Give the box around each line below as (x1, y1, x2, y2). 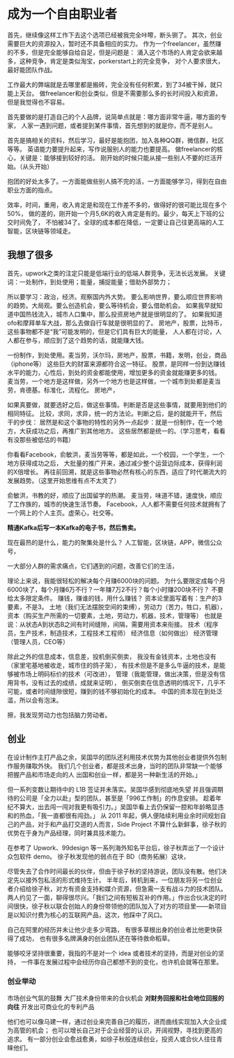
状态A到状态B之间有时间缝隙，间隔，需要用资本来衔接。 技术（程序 (25, 620, 219, 628)
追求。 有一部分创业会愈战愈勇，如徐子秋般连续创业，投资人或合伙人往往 (7, 1034, 217, 1043)
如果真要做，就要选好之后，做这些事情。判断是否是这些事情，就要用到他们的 (7, 400, 227, 408)
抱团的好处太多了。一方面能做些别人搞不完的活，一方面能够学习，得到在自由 (7, 177, 227, 185)
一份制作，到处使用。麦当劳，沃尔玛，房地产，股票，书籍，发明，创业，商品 (7, 351, 227, 359)
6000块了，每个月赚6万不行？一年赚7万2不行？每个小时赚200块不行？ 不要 (7, 585, 224, 593)
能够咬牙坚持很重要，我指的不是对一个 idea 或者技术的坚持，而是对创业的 (7, 949, 218, 957)
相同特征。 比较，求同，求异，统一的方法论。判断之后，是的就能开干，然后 (7, 409, 223, 417)
